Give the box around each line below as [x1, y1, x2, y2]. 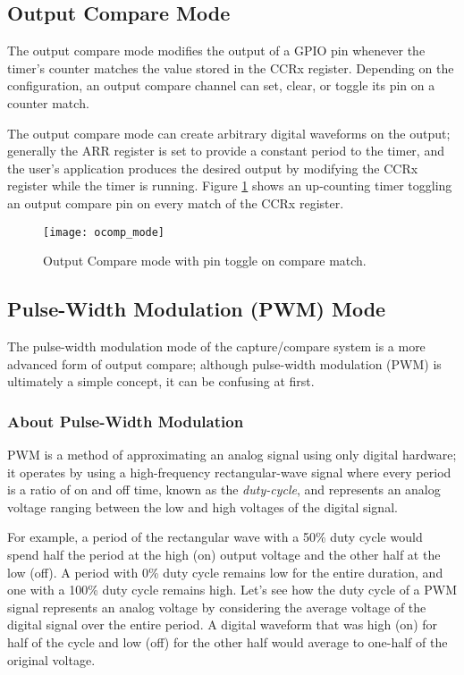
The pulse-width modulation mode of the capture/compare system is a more [7, 337, 426, 355]
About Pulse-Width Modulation [7, 409, 244, 432]
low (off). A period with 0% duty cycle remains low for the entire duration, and [7, 562, 443, 581]
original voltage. [7, 650, 96, 669]
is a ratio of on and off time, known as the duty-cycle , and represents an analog [7, 480, 441, 499]
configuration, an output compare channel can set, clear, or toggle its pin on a [7, 76, 435, 95]
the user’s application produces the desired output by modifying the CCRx [7, 158, 418, 177]
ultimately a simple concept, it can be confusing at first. [7, 372, 315, 391]
